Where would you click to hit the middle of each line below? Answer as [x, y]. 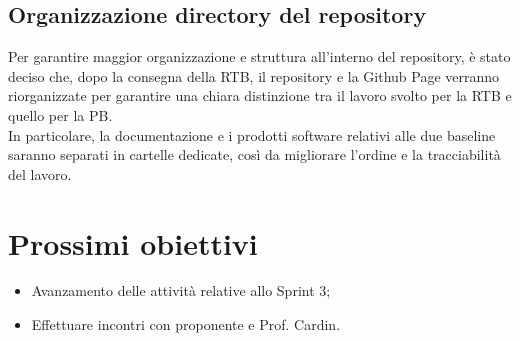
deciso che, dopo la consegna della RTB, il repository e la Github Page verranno [254, 75]
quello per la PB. [60, 114]
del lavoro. [40, 173]
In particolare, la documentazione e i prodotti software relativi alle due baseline [252, 134]
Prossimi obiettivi [133, 242]
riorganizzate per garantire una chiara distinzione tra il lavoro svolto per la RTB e [260, 95]
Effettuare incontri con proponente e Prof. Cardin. [186, 324]
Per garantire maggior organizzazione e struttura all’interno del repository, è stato [259, 56]
